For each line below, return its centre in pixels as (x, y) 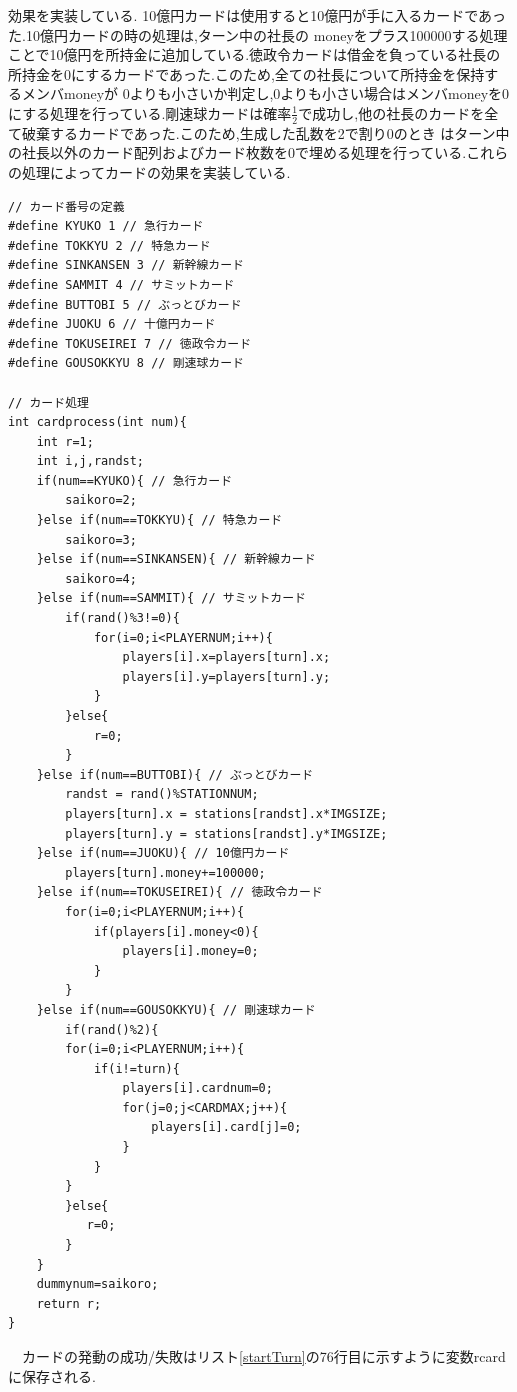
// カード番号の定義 (66, 206)
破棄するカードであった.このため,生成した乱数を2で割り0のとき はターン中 (265, 132)
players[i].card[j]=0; (226, 1127)
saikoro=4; (101, 578)
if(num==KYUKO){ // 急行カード (134, 480)
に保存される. (52, 1375)
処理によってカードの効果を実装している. (156, 171)
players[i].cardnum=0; (197, 1088)
